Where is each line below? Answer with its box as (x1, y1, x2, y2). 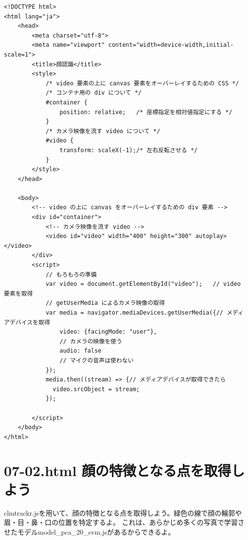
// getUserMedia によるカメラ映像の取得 (45, 300, 165, 307)
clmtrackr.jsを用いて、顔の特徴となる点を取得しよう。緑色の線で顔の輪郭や (4, 507, 242, 518)
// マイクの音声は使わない (59, 357, 134, 364)
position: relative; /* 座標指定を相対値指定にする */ (59, 108, 232, 116)
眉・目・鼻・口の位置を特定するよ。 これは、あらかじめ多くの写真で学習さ (4, 517, 245, 527)
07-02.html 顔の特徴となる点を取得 (4, 460, 231, 480)
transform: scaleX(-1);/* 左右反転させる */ (59, 146, 198, 154)
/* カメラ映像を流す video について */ (45, 127, 160, 135)
